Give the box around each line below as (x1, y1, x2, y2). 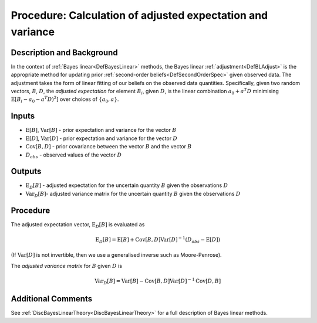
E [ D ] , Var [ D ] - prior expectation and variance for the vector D (25, 135, 178, 142)
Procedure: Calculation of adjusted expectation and (11, 9, 268, 22)
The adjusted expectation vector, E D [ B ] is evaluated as (11, 220, 145, 229)
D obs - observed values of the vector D (25, 151, 122, 159)
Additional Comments (11, 294, 93, 304)
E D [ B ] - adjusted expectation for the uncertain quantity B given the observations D (25, 182, 228, 191)
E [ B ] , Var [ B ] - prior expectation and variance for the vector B (25, 127, 177, 134)
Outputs (11, 166, 42, 176)
